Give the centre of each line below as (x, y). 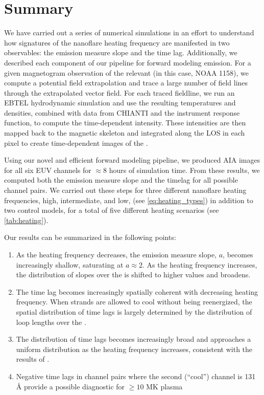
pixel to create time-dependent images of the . (76, 142)
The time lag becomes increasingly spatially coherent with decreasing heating (137, 291)
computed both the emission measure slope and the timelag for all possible (121, 180)
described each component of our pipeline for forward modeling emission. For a (128, 62)
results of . (33, 359)
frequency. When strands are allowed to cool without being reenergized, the (134, 302)
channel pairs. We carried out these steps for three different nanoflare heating (125, 190)
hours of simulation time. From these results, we (184, 170)
